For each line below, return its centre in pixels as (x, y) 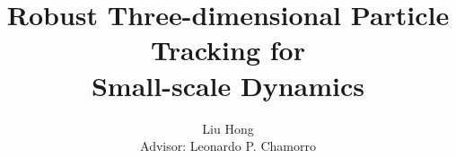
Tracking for (228, 50)
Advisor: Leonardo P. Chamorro (228, 146)
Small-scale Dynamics (228, 85)
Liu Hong (228, 128)
